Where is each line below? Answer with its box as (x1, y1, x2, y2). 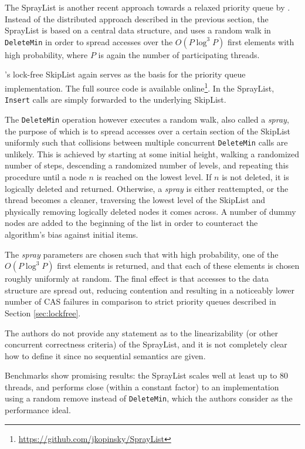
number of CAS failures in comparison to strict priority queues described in (5, 295, 276, 308)
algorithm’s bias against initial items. (5, 228, 138, 240)
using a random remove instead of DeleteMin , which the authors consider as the (5, 392, 293, 404)
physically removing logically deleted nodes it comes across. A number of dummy (5, 205, 296, 217)
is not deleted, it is (222, 170, 289, 183)
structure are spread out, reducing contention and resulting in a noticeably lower (5, 283, 295, 296)
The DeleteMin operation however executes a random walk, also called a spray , (5, 113, 289, 125)
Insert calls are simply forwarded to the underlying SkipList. (5, 93, 226, 106)
